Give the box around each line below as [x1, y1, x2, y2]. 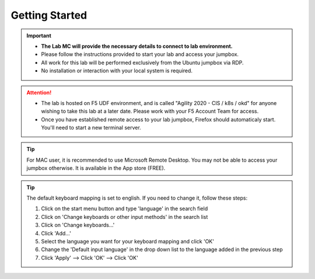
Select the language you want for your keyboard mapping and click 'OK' [41, 238, 214, 245]
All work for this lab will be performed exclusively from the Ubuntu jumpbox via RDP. [41, 59, 244, 66]
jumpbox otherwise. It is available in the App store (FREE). [26, 165, 166, 172]
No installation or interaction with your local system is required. [41, 67, 192, 74]
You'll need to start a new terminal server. [41, 124, 141, 131]
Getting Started [10, 9, 87, 22]
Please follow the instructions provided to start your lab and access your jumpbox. [41, 51, 239, 58]
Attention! [26, 89, 52, 96]
